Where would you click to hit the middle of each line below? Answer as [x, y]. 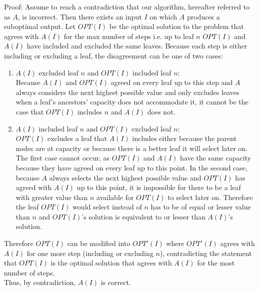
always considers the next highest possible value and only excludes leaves [127, 92]
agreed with [34, 187]
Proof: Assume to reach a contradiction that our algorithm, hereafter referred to [127, 6]
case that [30, 111]
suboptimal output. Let [40, 26]
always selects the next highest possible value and [125, 177]
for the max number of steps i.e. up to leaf [129, 36]
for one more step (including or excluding [90, 253]
